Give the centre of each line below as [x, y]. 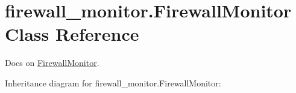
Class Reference [72, 34]
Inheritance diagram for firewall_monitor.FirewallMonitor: [113, 82]
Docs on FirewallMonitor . [52, 63]
